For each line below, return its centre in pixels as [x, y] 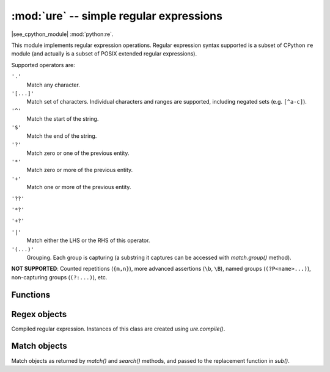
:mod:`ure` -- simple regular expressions [117, 16]
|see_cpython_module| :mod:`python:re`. [62, 34]
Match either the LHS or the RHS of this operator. [88, 240]
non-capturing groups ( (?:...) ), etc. [59, 277]
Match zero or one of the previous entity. [78, 153]
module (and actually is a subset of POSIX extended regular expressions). [104, 54]
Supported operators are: [43, 65]
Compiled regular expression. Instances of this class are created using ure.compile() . [118, 329]
